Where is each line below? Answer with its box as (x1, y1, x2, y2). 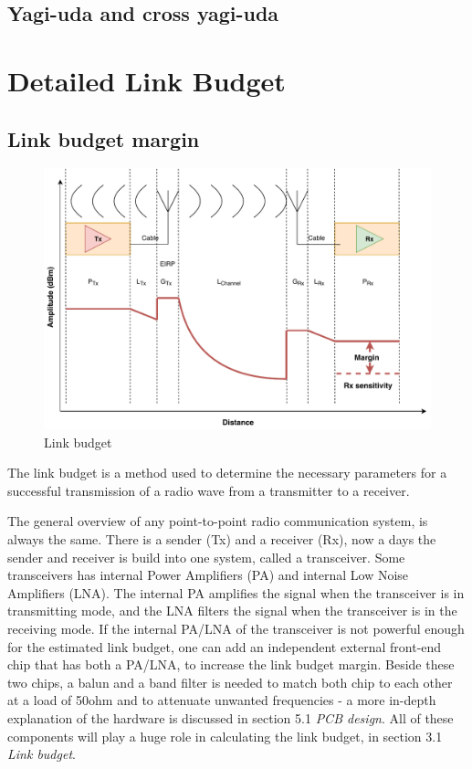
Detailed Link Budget (7, 61, 286, 99)
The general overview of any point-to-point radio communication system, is (7, 511, 428, 531)
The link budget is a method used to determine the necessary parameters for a (7, 463, 447, 482)
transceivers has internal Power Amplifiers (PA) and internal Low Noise (7, 565, 409, 585)
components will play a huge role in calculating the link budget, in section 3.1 (7, 726, 443, 745)
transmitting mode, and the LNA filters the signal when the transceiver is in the (7, 601, 457, 620)
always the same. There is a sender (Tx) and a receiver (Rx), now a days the (7, 530, 436, 549)
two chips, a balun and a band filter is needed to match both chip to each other (7, 672, 453, 691)
